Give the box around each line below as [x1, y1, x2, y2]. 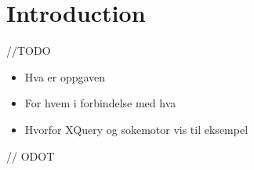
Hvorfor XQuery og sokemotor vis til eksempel [24, 121, 249, 137]
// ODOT [6, 147, 55, 164]
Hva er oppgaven [24, 68, 106, 85]
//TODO [6, 42, 51, 59]
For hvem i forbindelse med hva [24, 95, 176, 111]
